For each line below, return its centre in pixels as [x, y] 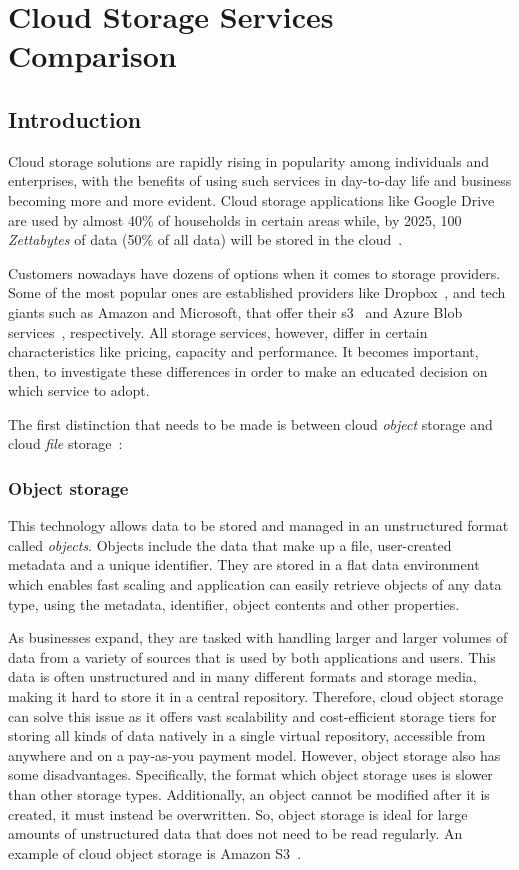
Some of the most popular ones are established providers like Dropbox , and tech [257, 292]
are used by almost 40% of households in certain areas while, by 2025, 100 [235, 219]
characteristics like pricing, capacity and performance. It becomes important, [243, 351]
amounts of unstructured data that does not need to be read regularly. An [235, 833]
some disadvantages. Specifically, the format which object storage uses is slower [250, 774]
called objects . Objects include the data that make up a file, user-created [230, 544]
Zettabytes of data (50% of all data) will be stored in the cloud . [205, 239]
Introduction [75, 118]
